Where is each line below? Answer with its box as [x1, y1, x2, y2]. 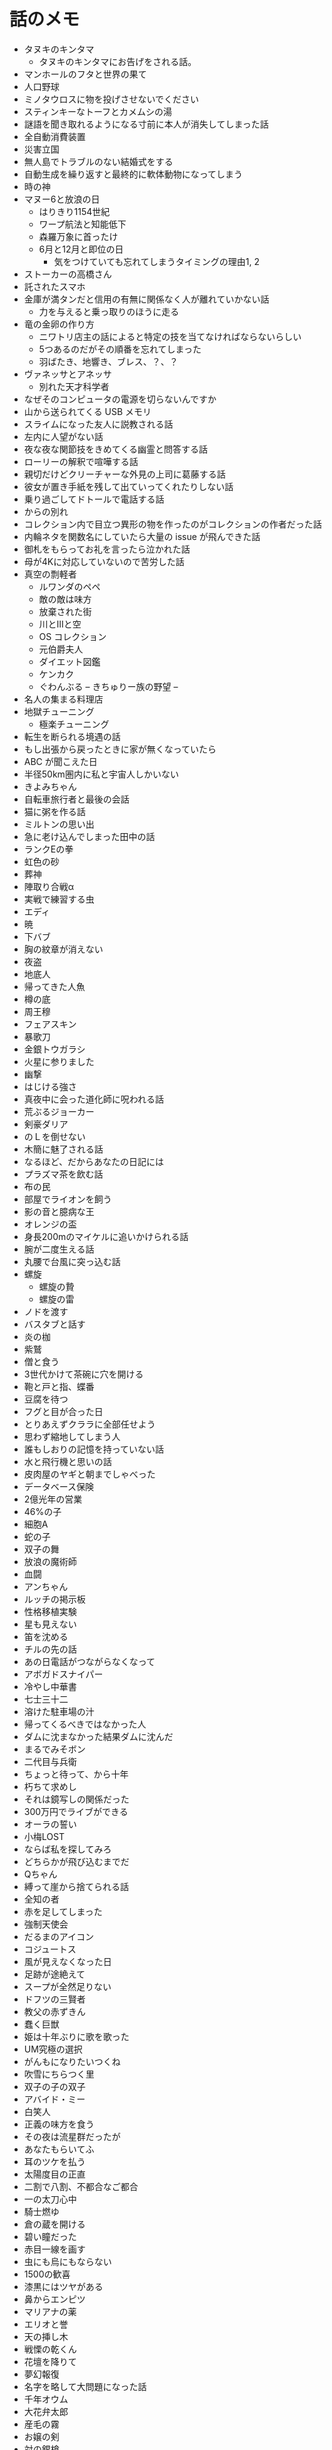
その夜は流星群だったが [23, 2130, 121, 2142]
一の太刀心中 [23, 2193, 77, 2205]
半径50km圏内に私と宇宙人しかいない [23, 768, 179, 780]
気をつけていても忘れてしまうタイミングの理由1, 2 [53, 255, 261, 267]
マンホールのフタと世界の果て [23, 68, 147, 80]
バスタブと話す [23, 1318, 86, 1330]
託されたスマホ [23, 280, 86, 292]
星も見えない [23, 1618, 77, 1630]
